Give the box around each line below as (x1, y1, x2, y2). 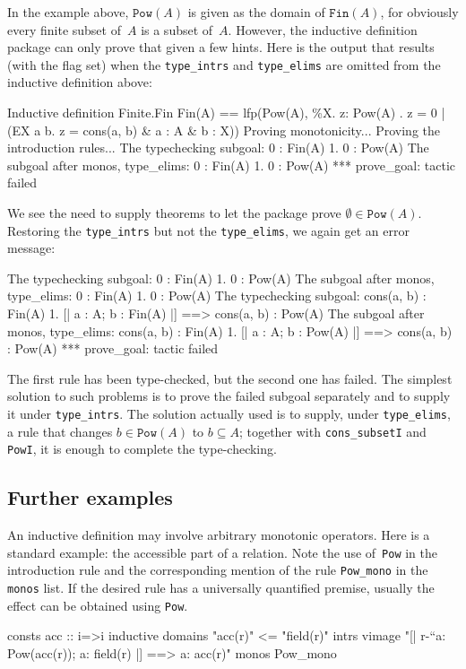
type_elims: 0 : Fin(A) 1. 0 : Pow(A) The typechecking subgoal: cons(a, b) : (7, 286, 427, 305)
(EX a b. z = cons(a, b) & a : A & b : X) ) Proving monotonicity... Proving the (7, 120, 440, 139)
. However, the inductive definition (228, 20, 418, 39)
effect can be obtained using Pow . (7, 595, 188, 614)
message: (7, 239, 56, 257)
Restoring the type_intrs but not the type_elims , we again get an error (7, 221, 410, 239)
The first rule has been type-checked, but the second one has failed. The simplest (7, 369, 453, 387)
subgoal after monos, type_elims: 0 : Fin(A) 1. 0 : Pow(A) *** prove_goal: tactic (7, 155, 456, 174)
